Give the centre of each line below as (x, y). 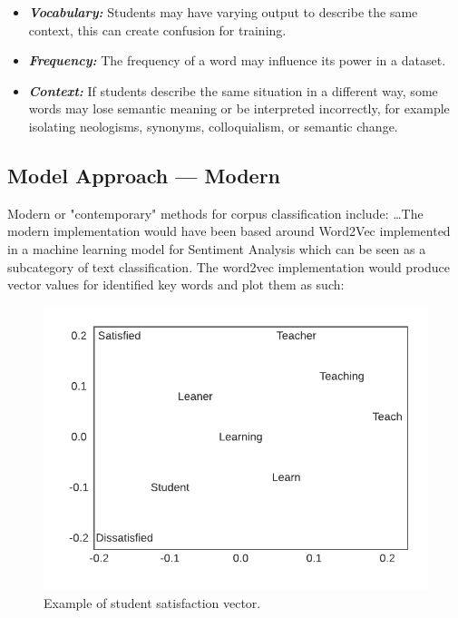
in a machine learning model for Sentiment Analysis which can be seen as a (217, 248)
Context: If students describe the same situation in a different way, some (233, 90)
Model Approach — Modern (144, 175)
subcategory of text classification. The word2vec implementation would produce (229, 266)
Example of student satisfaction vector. (152, 602)
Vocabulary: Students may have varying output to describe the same (223, 12)
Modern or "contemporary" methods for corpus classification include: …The (215, 213)
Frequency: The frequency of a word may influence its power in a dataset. (237, 60)
